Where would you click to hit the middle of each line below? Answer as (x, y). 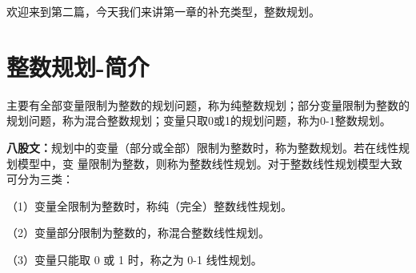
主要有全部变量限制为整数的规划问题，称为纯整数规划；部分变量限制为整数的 (208, 104)
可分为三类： (40, 179)
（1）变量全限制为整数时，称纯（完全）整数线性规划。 (149, 205)
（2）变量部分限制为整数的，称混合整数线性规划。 (138, 233)
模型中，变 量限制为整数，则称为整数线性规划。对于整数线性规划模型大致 (210, 163)
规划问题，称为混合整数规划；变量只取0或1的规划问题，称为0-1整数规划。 (199, 120)
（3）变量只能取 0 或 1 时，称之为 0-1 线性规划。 (134, 259)
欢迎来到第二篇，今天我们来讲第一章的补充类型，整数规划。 (163, 11)
